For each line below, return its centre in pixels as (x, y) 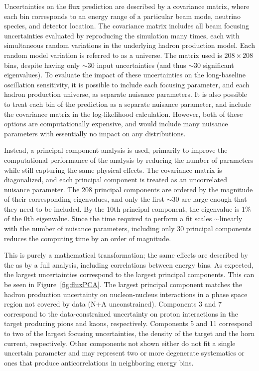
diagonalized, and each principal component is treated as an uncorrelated (116, 180)
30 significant (214, 65)
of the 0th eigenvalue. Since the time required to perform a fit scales (108, 218)
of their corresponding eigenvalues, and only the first (84, 199)
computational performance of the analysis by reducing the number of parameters (129, 160)
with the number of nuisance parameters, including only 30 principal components (128, 228)
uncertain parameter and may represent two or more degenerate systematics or (124, 353)
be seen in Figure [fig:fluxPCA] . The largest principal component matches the (123, 284)
